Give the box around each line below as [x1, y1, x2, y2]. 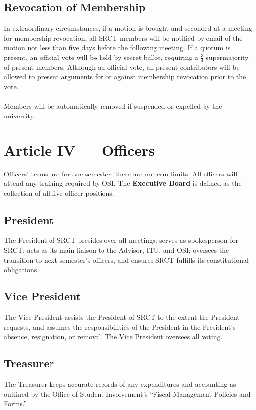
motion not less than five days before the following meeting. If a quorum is [4, 42, 231, 53]
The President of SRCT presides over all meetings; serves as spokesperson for [4, 235, 239, 245]
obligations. [4, 264, 39, 275]
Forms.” [4, 398, 27, 409]
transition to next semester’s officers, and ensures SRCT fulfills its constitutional [4, 254, 249, 265]
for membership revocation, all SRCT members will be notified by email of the [4, 32, 243, 43]
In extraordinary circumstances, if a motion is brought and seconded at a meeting [4, 23, 253, 33]
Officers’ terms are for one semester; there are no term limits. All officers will [4, 168, 238, 178]
